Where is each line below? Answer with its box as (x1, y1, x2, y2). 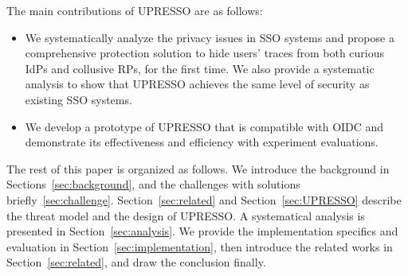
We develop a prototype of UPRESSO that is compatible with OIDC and (25, 118, 384, 134)
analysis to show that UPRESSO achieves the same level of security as (25, 76, 370, 92)
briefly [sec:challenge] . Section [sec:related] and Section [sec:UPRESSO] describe (6, 191, 402, 208)
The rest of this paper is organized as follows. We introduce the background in (6, 160, 390, 177)
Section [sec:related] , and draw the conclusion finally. (6, 254, 266, 270)
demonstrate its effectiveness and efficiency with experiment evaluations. (25, 134, 379, 150)
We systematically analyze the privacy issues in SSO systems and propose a (25, 29, 394, 45)
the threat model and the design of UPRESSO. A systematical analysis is (6, 207, 365, 224)
